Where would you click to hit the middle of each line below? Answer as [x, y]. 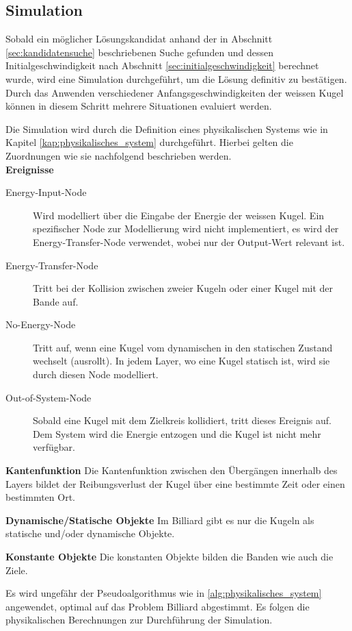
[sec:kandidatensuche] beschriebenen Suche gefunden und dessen [140, 52]
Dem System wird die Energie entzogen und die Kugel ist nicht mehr [177, 433]
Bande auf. [56, 301]
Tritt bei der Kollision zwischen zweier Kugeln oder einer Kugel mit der [183, 288]
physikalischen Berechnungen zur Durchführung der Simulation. [139, 620]
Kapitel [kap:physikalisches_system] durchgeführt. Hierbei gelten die [149, 142]
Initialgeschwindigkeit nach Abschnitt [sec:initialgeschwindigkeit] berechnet [162, 65]
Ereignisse [30, 169]
